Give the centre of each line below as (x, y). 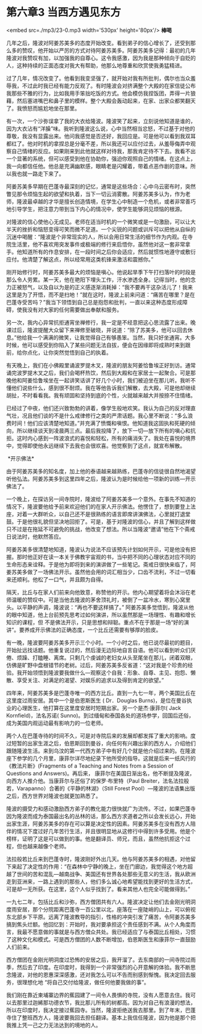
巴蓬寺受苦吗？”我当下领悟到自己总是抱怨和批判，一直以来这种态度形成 (94, 302)
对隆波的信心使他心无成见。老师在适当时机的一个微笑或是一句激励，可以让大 (101, 222)
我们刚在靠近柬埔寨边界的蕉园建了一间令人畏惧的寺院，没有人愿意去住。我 (98, 995)
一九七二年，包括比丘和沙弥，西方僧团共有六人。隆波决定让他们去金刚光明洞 (101, 902)
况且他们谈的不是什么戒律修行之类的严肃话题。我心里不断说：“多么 (105, 415)
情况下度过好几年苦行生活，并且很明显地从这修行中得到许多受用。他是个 (106, 831)
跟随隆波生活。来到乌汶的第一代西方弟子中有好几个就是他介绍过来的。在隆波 (101, 751)
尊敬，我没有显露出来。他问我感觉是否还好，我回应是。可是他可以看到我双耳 (101, 136)
